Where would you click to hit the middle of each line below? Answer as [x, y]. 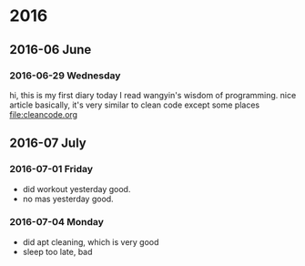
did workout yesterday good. [76, 189]
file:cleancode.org [44, 114]
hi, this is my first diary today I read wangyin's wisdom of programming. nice [153, 95]
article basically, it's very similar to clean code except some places [135, 105]
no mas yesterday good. [68, 199]
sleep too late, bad [57, 251]
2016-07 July [48, 143]
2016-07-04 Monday [57, 222]
